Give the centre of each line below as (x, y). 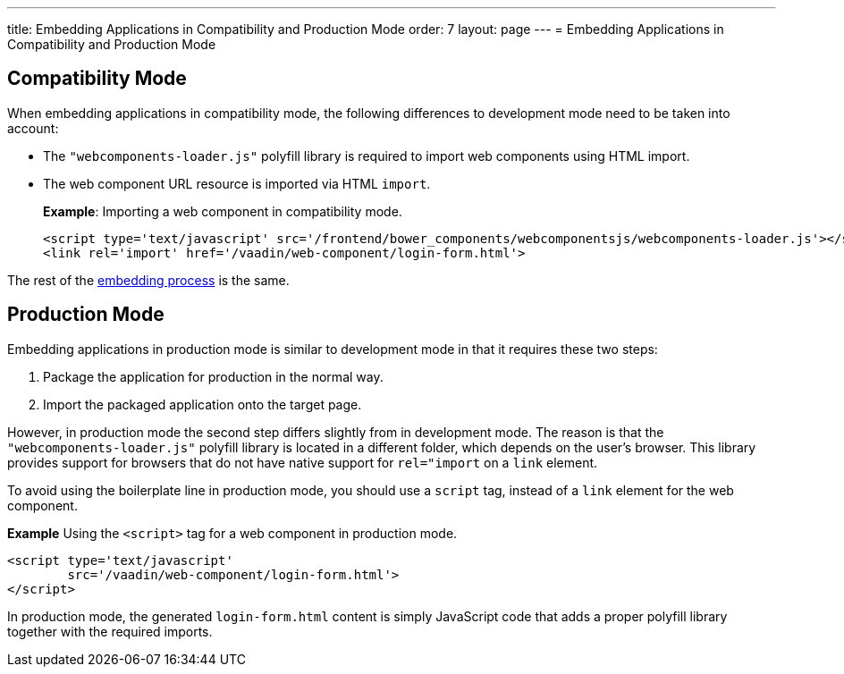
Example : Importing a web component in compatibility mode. (223, 211)
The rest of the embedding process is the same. (148, 280)
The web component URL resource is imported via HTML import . (237, 183)
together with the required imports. (110, 631)
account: (33, 128)
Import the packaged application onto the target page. (203, 404)
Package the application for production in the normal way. (213, 376)
